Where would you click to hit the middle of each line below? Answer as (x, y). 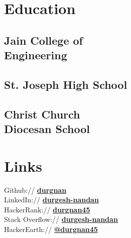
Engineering (36, 55)
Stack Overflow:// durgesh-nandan (61, 219)
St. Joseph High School (66, 84)
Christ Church (42, 114)
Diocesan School (47, 129)
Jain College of (43, 40)
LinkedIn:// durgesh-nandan (51, 200)
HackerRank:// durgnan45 (47, 209)
